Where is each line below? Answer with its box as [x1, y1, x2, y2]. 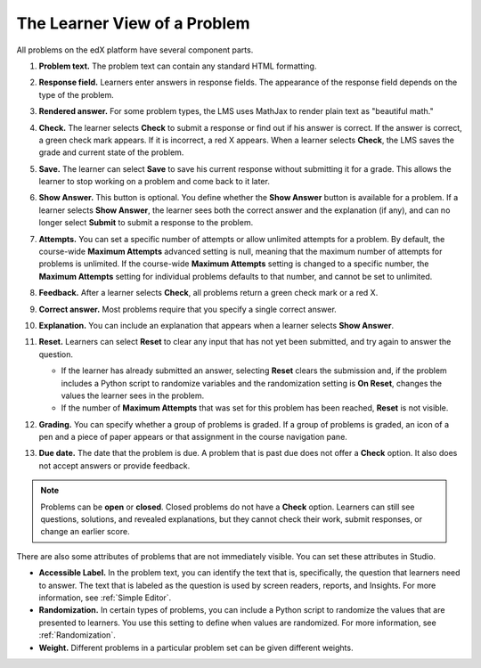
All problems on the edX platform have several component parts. [16, 45, 254, 55]
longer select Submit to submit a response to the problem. [38, 217, 254, 228]
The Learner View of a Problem [16, 13, 250, 33]
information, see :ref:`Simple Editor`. [38, 592, 172, 603]
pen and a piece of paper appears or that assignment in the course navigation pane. [38, 432, 347, 443]
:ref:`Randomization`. [38, 630, 116, 640]
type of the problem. [38, 89, 115, 100]
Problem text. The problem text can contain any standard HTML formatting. [38, 61, 317, 71]
